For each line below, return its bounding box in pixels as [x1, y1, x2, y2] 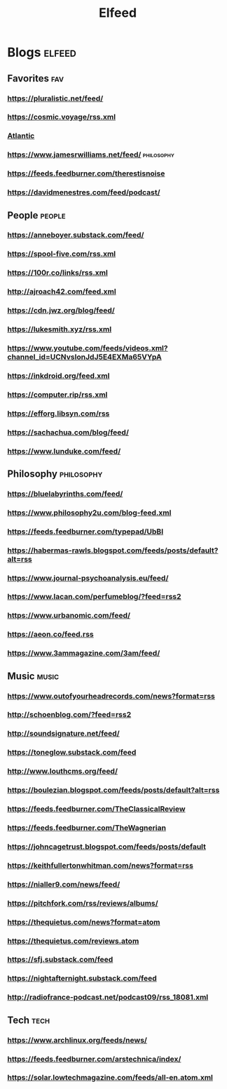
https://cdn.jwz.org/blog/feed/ [7, 305, 116, 315]
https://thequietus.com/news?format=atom [7, 917, 160, 927]
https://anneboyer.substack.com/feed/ [7, 230, 144, 240]
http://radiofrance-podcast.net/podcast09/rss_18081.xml [7, 992, 209, 1002]
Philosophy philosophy [7, 468, 103, 480]
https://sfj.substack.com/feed [7, 955, 113, 965]
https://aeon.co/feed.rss [7, 630, 94, 640]
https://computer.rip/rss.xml [7, 390, 108, 400]
